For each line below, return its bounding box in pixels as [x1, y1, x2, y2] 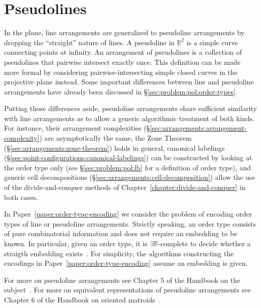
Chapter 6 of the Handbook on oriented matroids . [4, 294, 161, 304]
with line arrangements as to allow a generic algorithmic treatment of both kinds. [4, 113, 254, 123]
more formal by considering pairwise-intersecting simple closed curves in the [4, 66, 237, 77]
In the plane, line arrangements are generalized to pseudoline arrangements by [4, 27, 245, 38]
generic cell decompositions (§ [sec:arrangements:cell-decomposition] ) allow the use [4, 172, 255, 182]
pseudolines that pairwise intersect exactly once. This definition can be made [4, 56, 241, 67]
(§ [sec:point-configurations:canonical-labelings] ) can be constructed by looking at [4, 152, 252, 163]
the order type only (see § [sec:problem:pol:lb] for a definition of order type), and [4, 162, 251, 172]
